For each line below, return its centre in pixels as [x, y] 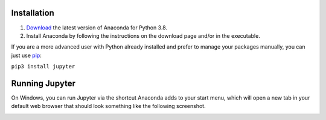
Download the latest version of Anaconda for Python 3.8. [97, 28]
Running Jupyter [43, 83]
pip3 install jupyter [43, 67]
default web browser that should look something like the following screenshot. [108, 106]
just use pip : [26, 55]
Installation [33, 13]
